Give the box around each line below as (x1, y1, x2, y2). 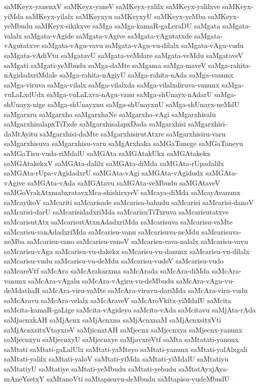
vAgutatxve (4, 40, 40, 50)
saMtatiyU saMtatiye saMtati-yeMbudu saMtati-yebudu (4, 363, 176, 373)
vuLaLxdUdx (4, 89, 44, 99)
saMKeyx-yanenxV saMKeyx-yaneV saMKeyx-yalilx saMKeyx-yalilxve (4, 1, 220, 11)
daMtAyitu (4, 128, 37, 138)
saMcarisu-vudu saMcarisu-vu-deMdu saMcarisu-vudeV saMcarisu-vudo (4, 255, 224, 266)
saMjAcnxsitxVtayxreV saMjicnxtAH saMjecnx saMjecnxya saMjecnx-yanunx (4, 324, 242, 334)
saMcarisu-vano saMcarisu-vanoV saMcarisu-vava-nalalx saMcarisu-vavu (27, 236, 248, 246)
